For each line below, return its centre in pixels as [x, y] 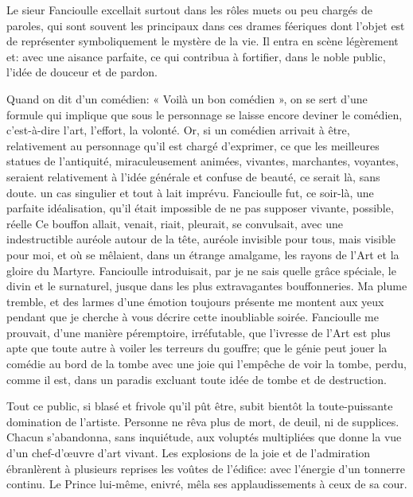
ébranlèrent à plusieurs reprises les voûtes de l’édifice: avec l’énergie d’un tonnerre [206, 468]
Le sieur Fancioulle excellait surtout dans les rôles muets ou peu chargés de [189, 10]
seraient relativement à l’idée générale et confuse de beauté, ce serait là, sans [193, 176]
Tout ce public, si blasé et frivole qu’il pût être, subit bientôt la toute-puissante [200, 406]
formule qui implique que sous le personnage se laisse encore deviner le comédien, [205, 114]
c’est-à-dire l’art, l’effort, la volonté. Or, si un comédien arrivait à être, [178, 130]
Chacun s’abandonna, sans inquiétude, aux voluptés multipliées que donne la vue [204, 437]
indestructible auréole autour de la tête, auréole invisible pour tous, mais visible [201, 239]
